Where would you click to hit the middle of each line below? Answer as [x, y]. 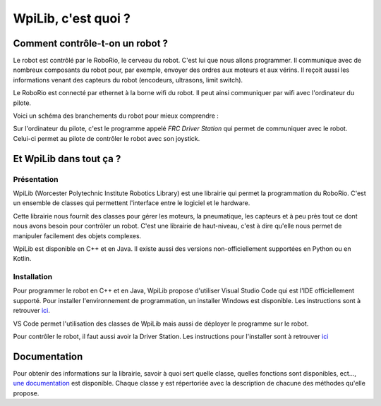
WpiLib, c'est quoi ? [72, 18]
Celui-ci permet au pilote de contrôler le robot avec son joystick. [107, 138]
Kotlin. [22, 259]
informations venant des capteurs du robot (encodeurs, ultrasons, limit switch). [128, 80]
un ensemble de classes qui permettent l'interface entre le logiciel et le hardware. [132, 203]
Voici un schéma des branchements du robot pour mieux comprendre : [116, 116]
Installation [33, 277]
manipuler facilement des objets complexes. [77, 235]
